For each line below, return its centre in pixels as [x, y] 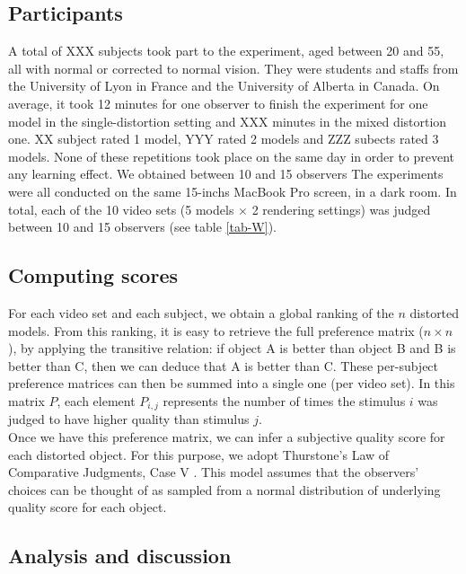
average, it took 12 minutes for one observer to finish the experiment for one [218, 103]
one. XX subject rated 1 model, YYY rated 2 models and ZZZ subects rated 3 [224, 139]
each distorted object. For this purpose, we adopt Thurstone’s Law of [199, 454]
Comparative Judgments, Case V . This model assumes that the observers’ [214, 472]
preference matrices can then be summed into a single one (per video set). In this [232, 383]
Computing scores [93, 275]
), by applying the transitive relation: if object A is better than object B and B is [232, 348]
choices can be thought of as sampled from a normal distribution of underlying [224, 489]
